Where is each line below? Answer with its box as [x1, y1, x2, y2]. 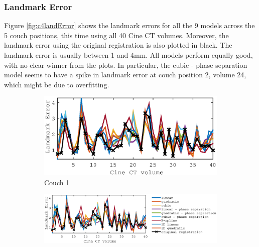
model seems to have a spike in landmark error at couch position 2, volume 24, [4, 69, 246, 80]
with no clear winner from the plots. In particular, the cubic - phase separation [4, 59, 247, 70]
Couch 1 [44, 177, 70, 187]
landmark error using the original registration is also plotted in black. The [4, 40, 232, 50]
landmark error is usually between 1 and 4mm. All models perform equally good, [4, 50, 253, 60]
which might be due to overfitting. [4, 79, 109, 89]
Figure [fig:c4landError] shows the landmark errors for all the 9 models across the [4, 20, 255, 31]
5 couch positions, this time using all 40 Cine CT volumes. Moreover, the [4, 30, 229, 40]
